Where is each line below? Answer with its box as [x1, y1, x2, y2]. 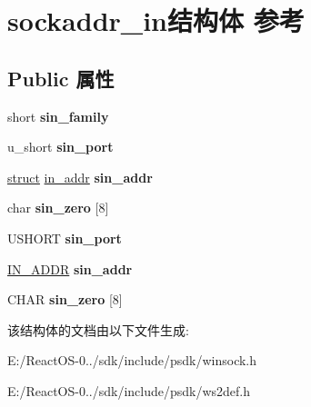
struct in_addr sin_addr [7, 167, 153, 186]
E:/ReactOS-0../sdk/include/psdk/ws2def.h [7, 381, 251, 400]
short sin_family [7, 106, 109, 125]
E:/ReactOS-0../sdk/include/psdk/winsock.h [7, 351, 257, 370]
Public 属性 [7, 64, 115, 92]
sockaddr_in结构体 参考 [7, 2, 305, 39]
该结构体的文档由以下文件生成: [7, 320, 189, 339]
